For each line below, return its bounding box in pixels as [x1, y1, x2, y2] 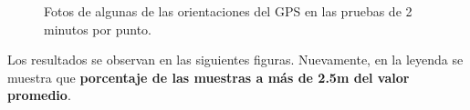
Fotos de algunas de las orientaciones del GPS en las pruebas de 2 [44, 2, 413, 20]
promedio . [7, 85, 71, 105]
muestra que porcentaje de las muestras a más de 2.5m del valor [7, 67, 410, 86]
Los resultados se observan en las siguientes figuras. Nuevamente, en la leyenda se [7, 50, 464, 69]
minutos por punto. [44, 19, 151, 38]
